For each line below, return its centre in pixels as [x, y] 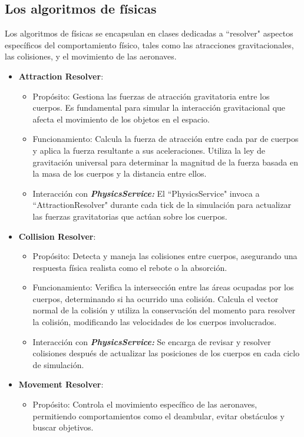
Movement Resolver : [61, 384]
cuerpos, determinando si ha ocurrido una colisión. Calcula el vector [156, 298]
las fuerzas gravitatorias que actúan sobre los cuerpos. [130, 216]
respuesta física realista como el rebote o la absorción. [130, 267]
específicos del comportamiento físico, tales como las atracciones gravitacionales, [149, 44]
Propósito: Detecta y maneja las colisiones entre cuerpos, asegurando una [165, 256]
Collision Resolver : [57, 236]
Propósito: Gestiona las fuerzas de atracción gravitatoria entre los [151, 96]
